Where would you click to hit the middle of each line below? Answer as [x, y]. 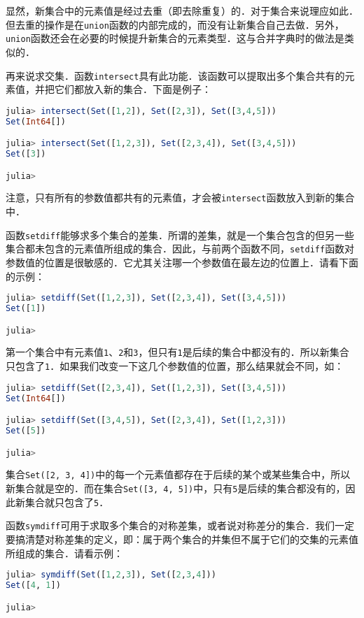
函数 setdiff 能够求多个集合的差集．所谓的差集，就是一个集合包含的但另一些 [180, 235]
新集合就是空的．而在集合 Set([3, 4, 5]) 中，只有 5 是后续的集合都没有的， [176, 488]
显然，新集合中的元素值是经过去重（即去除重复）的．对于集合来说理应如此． [182, 10]
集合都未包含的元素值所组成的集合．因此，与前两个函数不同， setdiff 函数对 [180, 249]
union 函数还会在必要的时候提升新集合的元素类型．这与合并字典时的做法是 [175, 38]
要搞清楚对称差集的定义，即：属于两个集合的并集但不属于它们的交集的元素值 [182, 539]
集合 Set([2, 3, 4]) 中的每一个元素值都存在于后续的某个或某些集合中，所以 [178, 474]
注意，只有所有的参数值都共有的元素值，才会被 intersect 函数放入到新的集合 [180, 197]
